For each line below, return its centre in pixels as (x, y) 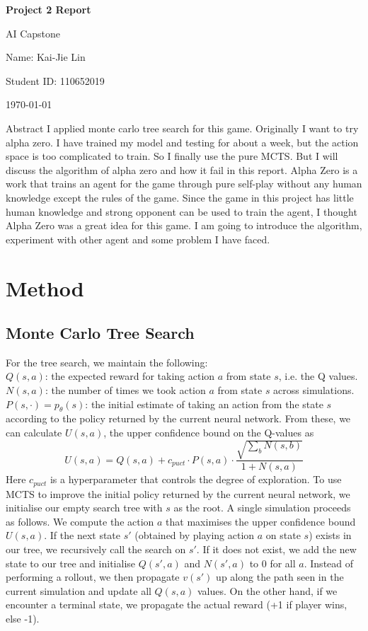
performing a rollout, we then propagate (93, 577)
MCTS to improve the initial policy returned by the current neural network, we (178, 493)
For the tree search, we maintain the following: (107, 362)
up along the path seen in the (280, 577)
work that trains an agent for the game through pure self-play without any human (184, 184)
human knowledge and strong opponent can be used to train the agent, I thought (182, 211)
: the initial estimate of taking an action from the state (204, 404)
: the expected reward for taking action (130, 376)
